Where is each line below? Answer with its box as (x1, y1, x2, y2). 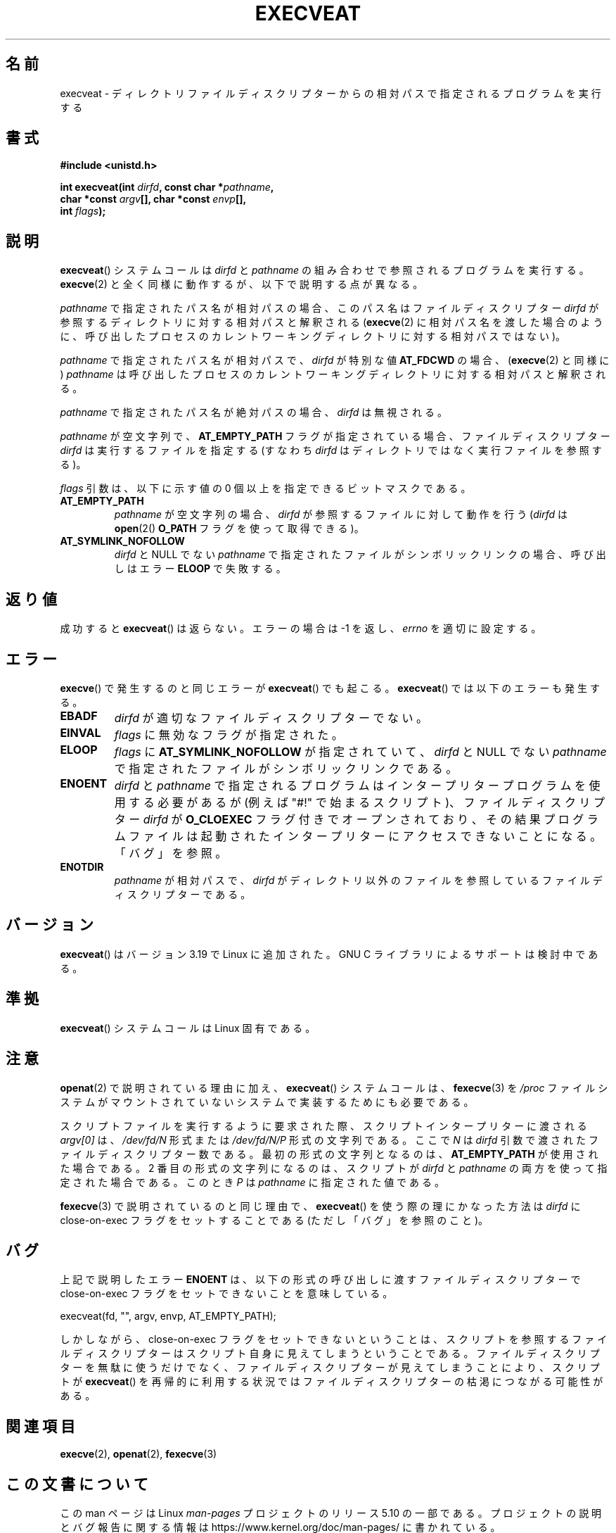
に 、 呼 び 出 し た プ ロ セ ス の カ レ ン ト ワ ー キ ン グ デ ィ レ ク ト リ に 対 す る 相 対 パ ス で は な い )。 (60, 330, 566, 343)
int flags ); (60, 205, 106, 217)
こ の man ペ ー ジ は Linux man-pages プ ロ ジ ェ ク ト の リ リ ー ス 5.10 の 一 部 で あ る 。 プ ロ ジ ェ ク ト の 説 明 (60, 1507, 602, 1520)
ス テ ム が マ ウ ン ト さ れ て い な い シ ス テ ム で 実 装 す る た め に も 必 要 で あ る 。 (60, 1095, 474, 1108)
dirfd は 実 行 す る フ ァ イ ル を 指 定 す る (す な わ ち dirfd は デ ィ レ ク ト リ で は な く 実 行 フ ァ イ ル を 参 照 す (60, 444, 602, 457)
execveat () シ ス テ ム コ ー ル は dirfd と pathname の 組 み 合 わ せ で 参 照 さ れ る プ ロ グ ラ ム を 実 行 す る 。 (60, 264, 589, 277)
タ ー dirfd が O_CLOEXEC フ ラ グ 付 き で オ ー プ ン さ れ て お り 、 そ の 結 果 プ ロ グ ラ (114, 812, 598, 826)
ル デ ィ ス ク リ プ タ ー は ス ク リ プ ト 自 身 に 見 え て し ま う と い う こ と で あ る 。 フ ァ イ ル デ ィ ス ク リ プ (60, 1347, 600, 1360)
